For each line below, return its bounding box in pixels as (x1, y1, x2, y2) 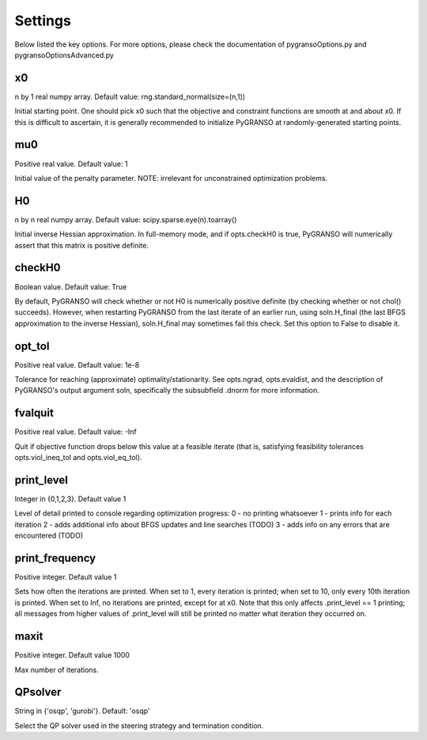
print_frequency (14, 551, 96, 564)
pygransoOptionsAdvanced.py (14, 50, 115, 59)
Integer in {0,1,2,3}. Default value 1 (14, 494, 127, 504)
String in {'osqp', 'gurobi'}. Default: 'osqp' (14, 706, 150, 715)
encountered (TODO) (14, 530, 84, 541)
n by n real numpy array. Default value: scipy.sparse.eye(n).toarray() (14, 214, 237, 225)
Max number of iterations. (14, 665, 99, 674)
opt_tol (14, 339, 50, 353)
